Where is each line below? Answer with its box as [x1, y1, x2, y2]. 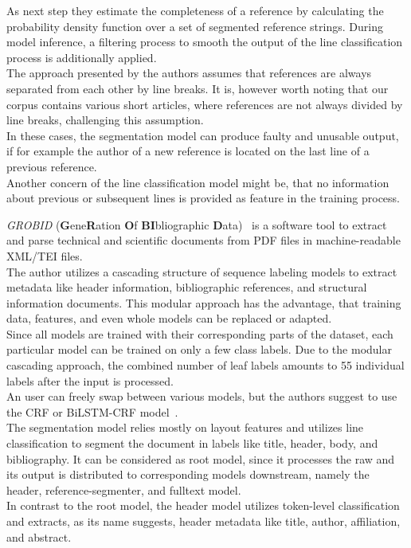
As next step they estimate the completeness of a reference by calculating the [6, 2, 384, 18]
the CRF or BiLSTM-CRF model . [6, 403, 178, 420]
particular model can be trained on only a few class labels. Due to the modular [6, 341, 392, 358]
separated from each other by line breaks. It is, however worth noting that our [6, 80, 389, 96]
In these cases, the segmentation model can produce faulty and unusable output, [6, 127, 399, 143]
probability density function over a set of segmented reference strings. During [6, 18, 383, 34]
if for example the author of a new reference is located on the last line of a [6, 143, 370, 159]
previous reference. [6, 158, 97, 174]
